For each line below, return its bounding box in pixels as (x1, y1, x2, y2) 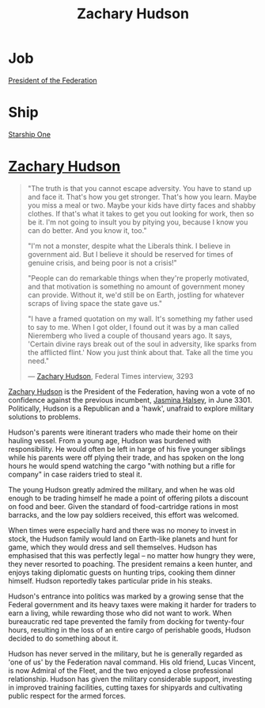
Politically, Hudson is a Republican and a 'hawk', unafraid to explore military (8, 404, 255, 413)
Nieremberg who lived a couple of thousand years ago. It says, (27, 331, 233, 340)
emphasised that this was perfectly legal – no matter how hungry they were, (8, 550, 256, 560)
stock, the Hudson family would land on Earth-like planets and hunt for (8, 534, 239, 543)
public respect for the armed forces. (8, 691, 127, 700)
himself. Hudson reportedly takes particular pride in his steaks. (8, 576, 213, 585)
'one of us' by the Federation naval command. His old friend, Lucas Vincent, (8, 657, 256, 667)
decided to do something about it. (8, 633, 119, 643)
